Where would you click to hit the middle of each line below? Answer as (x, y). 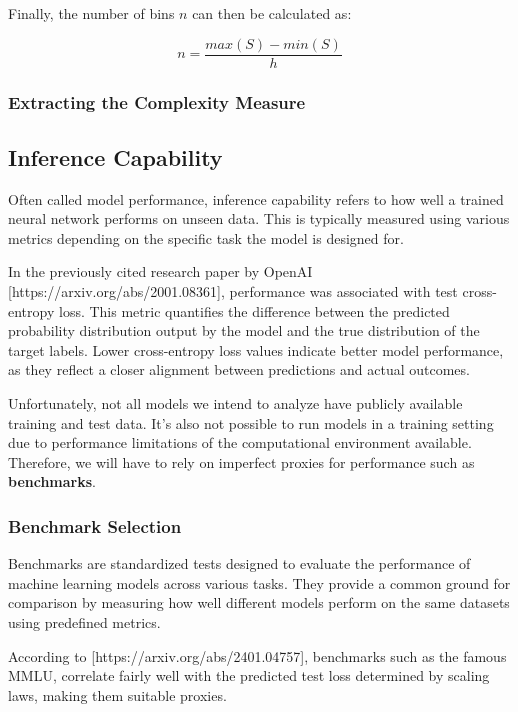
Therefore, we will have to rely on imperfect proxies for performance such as (241, 461)
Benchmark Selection (95, 525)
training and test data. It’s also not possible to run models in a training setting (251, 422)
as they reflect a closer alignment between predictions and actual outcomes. (239, 369)
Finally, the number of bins (91, 13)
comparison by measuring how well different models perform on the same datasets (259, 602)
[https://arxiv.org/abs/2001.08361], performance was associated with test (233, 291)
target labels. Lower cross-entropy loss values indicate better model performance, (256, 349)
